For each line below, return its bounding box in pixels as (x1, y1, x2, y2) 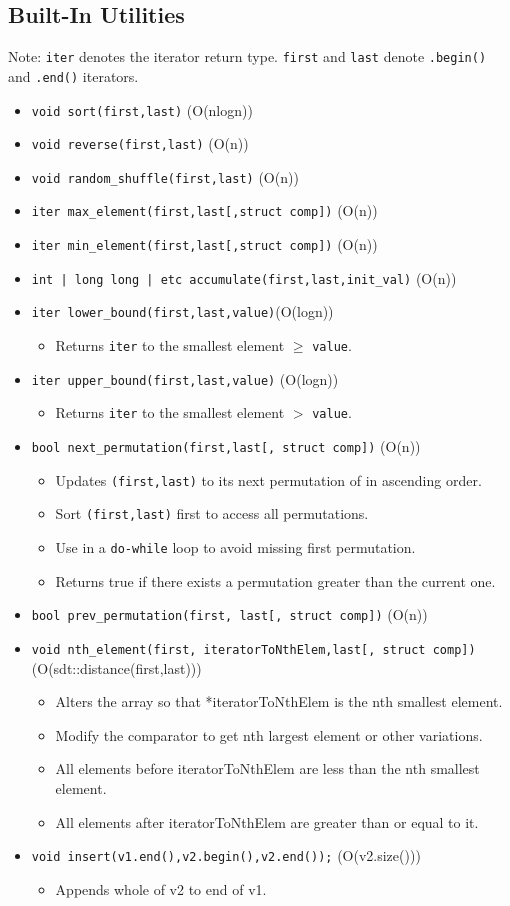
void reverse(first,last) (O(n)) (31, 133, 249, 154)
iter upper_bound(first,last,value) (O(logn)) (31, 368, 339, 389)
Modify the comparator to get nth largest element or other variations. (55, 724, 483, 745)
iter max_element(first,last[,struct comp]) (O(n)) (31, 200, 378, 221)
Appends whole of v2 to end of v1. (55, 878, 267, 899)
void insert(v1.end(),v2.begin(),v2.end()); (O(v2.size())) (31, 845, 421, 866)
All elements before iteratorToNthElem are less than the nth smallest (55, 758, 480, 779)
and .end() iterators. (8, 65, 139, 86)
